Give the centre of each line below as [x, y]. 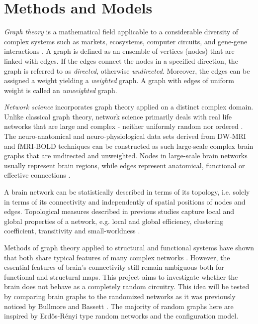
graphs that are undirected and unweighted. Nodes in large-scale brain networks [126, 156]
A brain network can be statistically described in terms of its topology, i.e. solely [127, 192]
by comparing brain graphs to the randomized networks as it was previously [120, 296]
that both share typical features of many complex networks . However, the [117, 257]
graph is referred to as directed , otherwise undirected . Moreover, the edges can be [127, 70]
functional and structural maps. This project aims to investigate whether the [121, 276]
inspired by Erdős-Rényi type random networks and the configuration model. [121, 316]
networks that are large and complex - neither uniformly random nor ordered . [124, 126]
